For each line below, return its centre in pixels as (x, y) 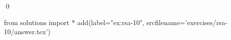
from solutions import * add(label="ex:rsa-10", (74, 22)
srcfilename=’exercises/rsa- (187, 22)
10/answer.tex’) (27, 32)
